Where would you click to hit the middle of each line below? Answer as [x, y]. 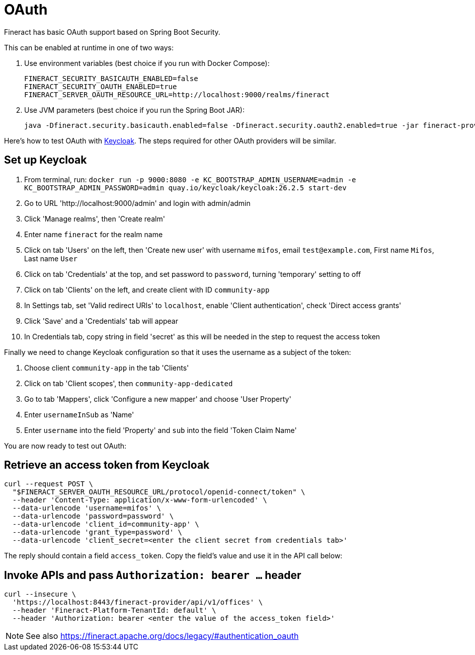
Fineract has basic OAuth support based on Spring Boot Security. [112, 32]
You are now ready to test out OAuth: [65, 446]
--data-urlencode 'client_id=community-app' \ [106, 524]
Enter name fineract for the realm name [94, 234]
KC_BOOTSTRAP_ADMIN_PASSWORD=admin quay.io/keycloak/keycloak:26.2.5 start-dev [185, 188]
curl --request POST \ [49, 484]
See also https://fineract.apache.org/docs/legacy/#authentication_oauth [162, 636]
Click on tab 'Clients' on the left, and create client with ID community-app [147, 289]
